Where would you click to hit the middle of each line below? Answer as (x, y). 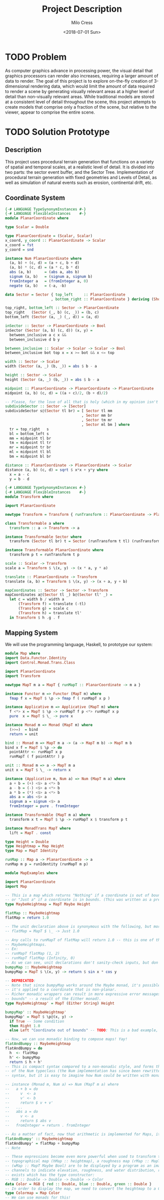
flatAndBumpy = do (24, 1048)
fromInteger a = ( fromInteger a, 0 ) (49, 281)
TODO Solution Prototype (57, 132)
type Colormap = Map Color (32, 1193)
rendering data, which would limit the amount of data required (93, 86)
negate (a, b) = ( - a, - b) (38, 286)
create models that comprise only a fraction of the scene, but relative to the (81, 107)
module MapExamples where (31, 873)
